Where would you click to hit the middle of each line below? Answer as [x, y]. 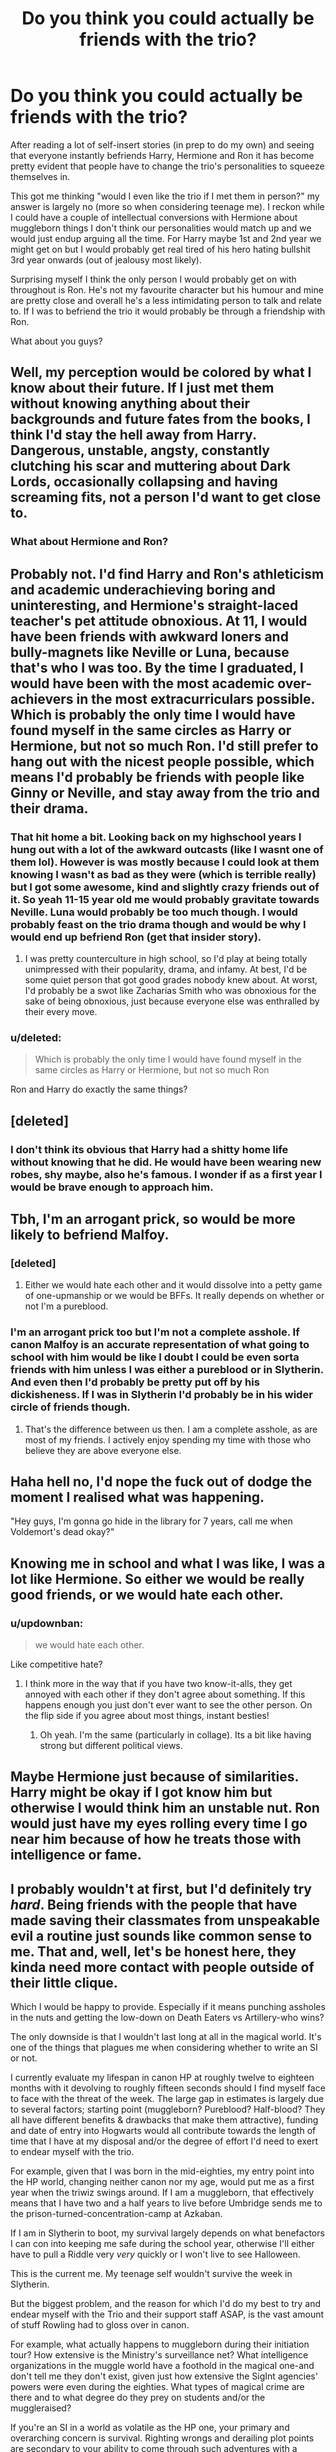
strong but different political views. [111, 1746]
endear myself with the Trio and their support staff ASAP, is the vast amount [167, 2314]
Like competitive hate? [56, 1664]
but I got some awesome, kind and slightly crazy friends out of [165, 887]
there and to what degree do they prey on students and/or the [138, 2398]
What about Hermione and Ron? [89, 542]
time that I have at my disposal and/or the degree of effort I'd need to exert [164, 2141]
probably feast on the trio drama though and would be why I [158, 924]
